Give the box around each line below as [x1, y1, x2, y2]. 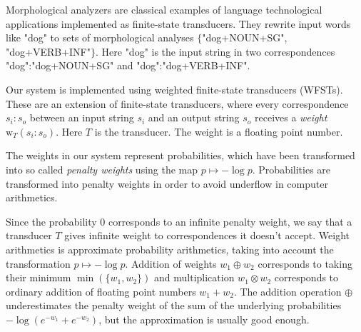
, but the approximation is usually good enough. [98, 311, 310, 326]
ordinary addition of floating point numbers [6, 283, 196, 298]
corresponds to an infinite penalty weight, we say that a [108, 213, 352, 228]
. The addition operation [233, 283, 342, 298]
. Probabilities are [252, 161, 331, 176]
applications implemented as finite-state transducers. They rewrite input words [6, 16, 351, 31]
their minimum [6, 270, 71, 285]
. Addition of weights [125, 256, 217, 271]
